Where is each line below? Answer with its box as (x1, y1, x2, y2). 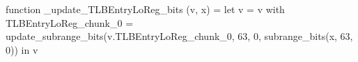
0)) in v (6, 42, 38, 56)
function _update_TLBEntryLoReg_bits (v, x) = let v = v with (6, 2, 285, 16)
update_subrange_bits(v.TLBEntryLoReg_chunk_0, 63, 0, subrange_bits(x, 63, (6, 29, 353, 43)
